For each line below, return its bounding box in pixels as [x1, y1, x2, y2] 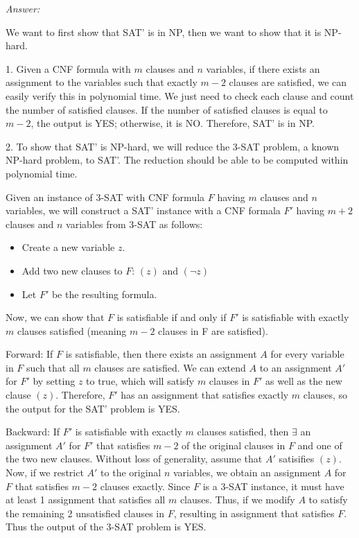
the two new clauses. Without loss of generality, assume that [6, 451, 263, 466]
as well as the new [265, 374, 342, 388]
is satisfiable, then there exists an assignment [65, 347, 257, 361]
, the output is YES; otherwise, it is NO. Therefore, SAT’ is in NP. [30, 116, 315, 130]
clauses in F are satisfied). [158, 323, 268, 338]
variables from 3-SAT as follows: [66, 216, 203, 231]
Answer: [6, 1, 40, 15]
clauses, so [303, 388, 348, 402]
